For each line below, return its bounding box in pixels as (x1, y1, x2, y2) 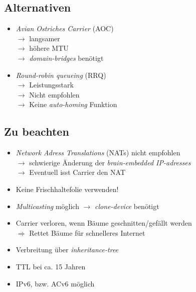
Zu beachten (4, 124, 69, 139)
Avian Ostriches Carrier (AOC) (16, 23, 114, 34)
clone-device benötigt (95, 201, 159, 211)
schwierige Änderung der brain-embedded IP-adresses (29, 157, 191, 167)
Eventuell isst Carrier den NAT (29, 167, 125, 177)
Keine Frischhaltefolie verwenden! (16, 183, 119, 194)
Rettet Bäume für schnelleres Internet (29, 227, 145, 238)
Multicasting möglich (16, 201, 79, 211)
